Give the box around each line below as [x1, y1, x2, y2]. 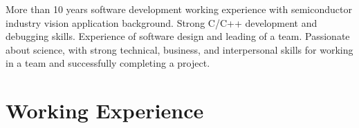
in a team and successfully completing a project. [6, 56, 210, 70]
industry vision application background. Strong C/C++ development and [6, 15, 317, 30]
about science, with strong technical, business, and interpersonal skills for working [6, 42, 353, 56]
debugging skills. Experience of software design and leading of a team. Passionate [6, 29, 350, 43]
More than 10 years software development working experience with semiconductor [6, 2, 352, 16]
